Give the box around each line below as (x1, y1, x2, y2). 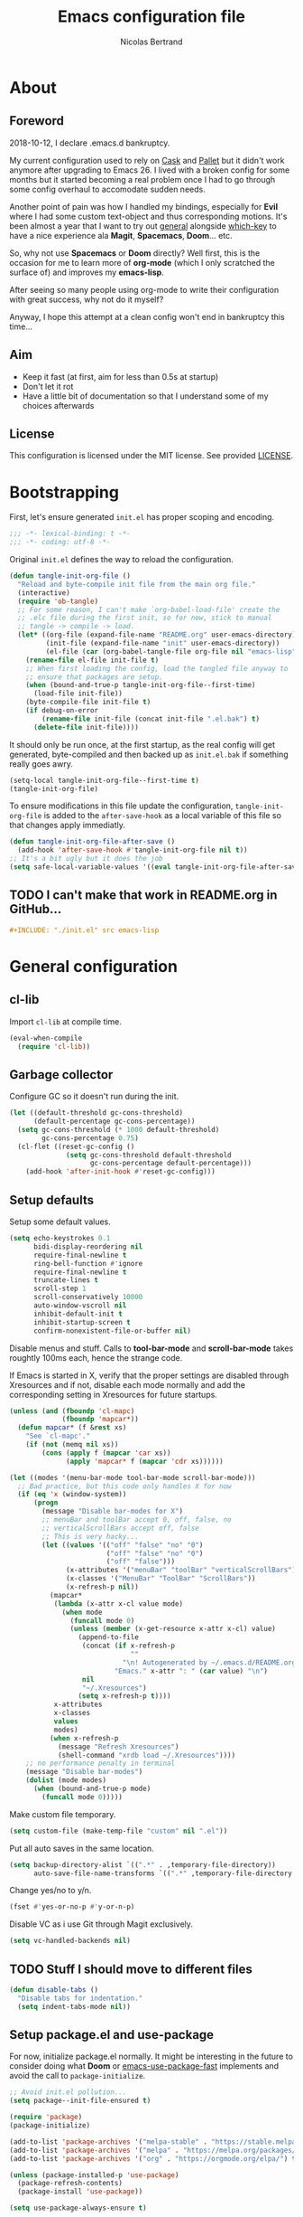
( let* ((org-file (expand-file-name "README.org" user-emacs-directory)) (17, 630, 300, 639)
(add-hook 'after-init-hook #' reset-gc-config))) (25, 1167, 216, 1176)
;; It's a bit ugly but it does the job (9, 854, 164, 863)
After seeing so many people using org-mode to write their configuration (9, 284, 280, 295)
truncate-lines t (32, 1276, 99, 1285)
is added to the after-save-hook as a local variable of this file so (43, 810, 282, 821)
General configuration (9, 956, 179, 976)
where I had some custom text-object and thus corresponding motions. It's (9, 211, 288, 222)
